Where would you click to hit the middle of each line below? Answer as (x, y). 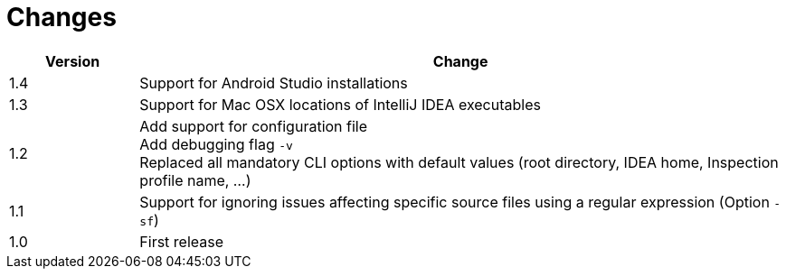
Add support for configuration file (254, 126)
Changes (62, 17)
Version (73, 61)
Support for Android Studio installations (274, 83)
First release (182, 241)
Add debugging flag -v (216, 144)
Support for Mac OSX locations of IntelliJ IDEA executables (340, 104)
